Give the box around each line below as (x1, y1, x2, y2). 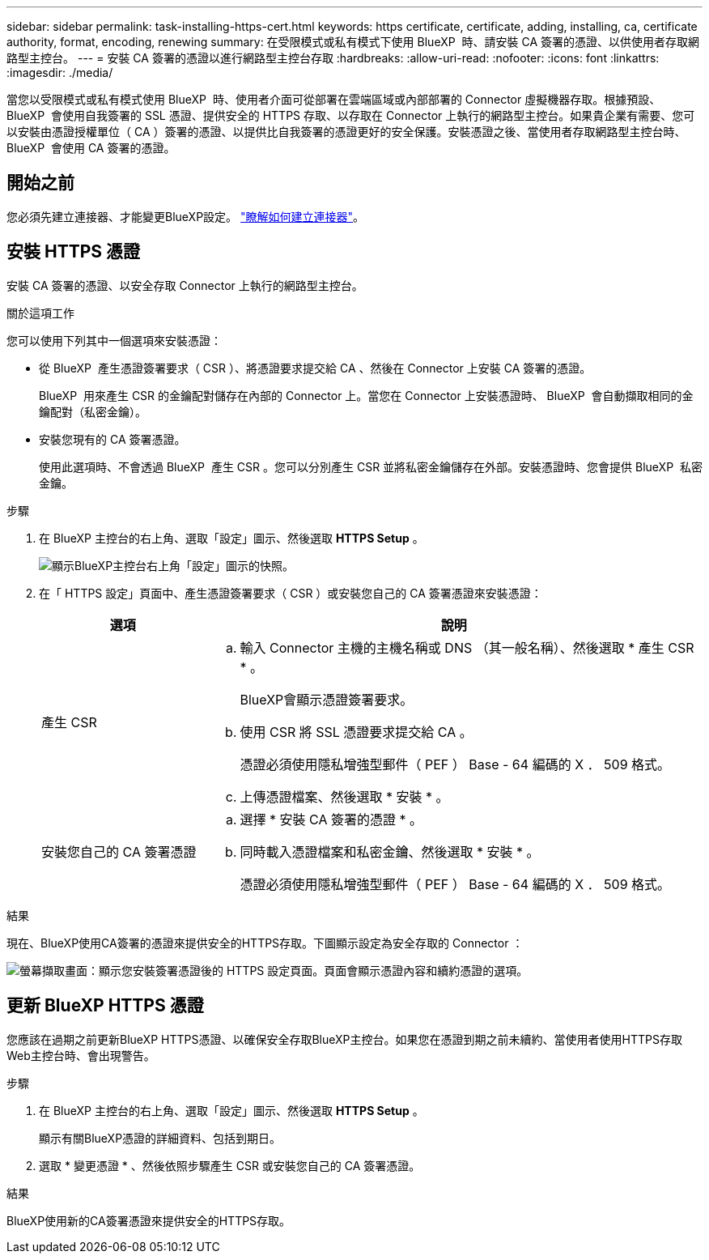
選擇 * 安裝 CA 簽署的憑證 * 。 (240, 811, 422, 828)
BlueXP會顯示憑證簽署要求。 (240, 691, 414, 708)
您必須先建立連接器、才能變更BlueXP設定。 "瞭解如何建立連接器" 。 (6, 209, 365, 223)
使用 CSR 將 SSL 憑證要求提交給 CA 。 (240, 723, 473, 740)
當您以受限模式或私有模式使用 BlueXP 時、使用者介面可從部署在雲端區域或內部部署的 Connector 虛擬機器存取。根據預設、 (6, 92, 661, 106)
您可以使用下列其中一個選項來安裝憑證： (6, 333, 222, 347)
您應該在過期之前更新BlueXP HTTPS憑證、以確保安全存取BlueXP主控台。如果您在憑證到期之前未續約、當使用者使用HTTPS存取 (6, 1032, 682, 1046)
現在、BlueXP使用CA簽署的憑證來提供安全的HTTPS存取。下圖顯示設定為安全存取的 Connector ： (6, 935, 524, 950)
